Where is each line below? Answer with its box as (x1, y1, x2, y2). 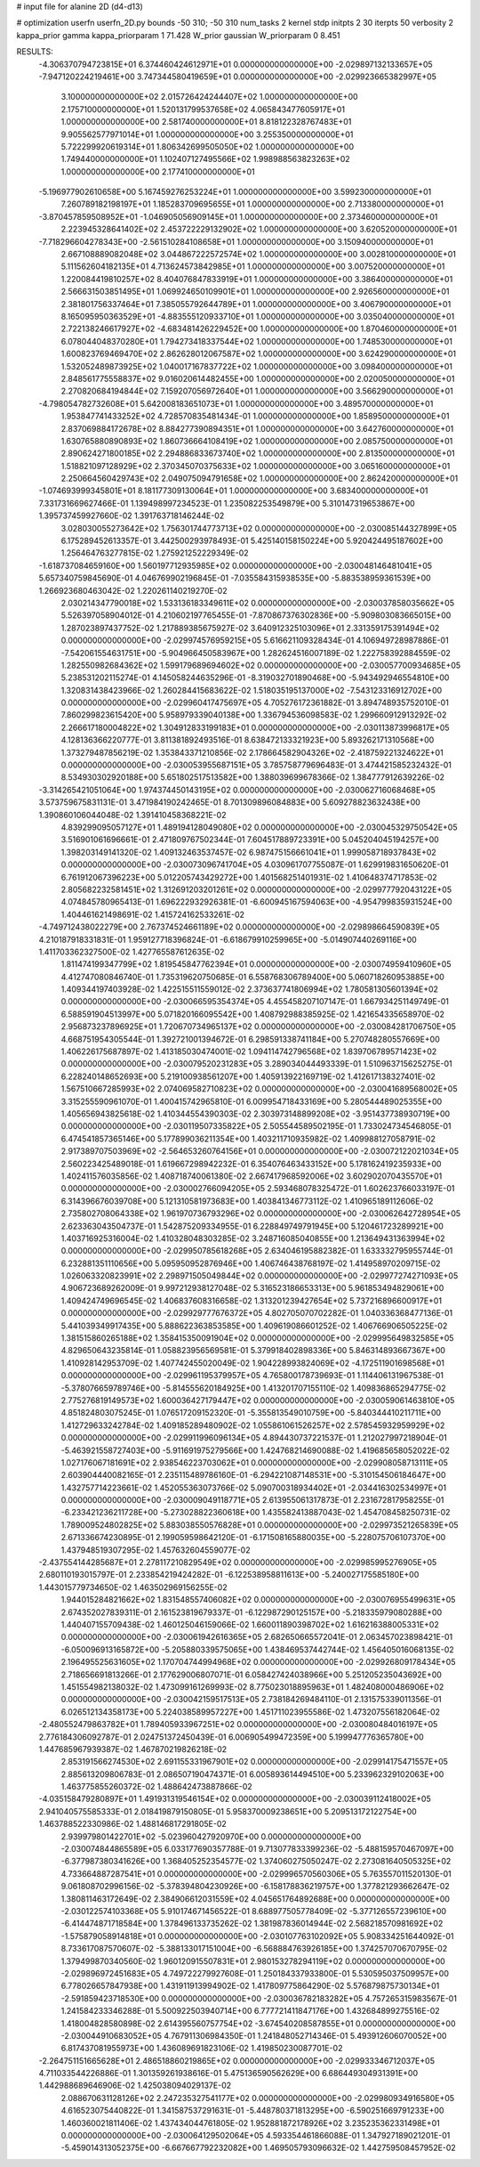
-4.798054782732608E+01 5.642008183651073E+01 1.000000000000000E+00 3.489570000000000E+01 (38, 398, 434, 409)
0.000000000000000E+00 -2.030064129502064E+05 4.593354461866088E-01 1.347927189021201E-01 (60, 2130, 451, 2141)
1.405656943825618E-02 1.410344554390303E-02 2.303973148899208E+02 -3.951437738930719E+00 (60, 1108, 451, 1119)
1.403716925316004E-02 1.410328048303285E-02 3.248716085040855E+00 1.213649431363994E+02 (60, 1233, 445, 1244)
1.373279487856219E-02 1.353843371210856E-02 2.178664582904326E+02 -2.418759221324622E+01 (60, 747, 444, 758)
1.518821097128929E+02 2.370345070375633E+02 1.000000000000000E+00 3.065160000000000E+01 (60, 460, 451, 471)
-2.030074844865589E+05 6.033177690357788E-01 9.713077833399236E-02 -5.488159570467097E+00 (60, 1844, 454, 1855)
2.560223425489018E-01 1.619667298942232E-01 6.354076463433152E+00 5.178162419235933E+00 (60, 1158, 442, 1169)
